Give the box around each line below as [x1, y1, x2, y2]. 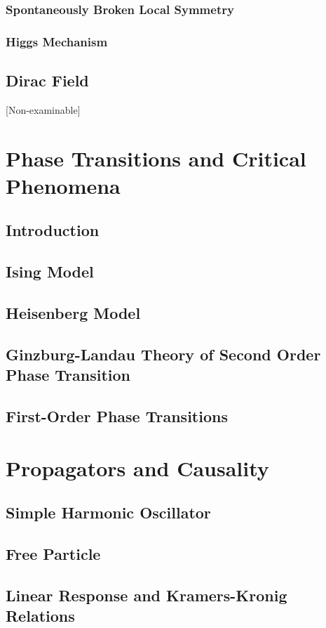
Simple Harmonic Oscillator [6, 502, 211, 523]
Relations [6, 605, 75, 627]
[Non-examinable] [6, 102, 81, 117]
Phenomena [6, 171, 121, 199]
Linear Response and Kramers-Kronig [6, 584, 287, 606]
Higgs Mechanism [6, 32, 108, 50]
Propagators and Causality [6, 453, 269, 482]
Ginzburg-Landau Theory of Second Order [6, 343, 321, 365]
